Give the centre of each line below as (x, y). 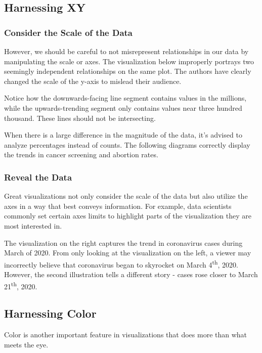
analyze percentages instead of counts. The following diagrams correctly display (127, 144)
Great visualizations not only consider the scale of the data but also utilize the (126, 196)
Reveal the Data (38, 177)
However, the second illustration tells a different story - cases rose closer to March (131, 274)
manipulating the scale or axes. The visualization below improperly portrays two (129, 61)
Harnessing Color (50, 313)
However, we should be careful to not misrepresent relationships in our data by (126, 51)
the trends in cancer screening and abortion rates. (81, 155)
